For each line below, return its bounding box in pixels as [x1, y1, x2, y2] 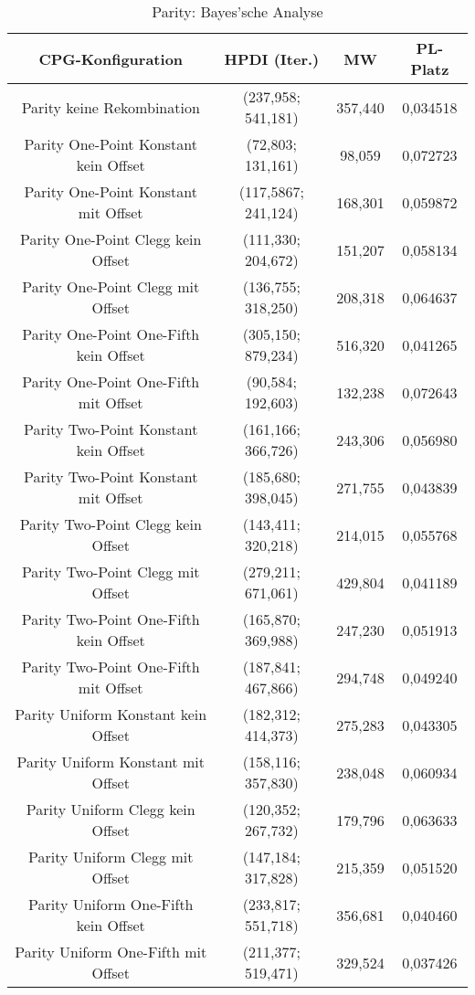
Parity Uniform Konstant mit [16, 751, 205, 772]
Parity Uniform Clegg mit [28, 846, 194, 867]
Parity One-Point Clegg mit [22, 276, 200, 297]
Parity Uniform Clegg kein [26, 799, 195, 820]
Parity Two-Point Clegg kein [19, 513, 202, 535]
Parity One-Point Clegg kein [20, 228, 202, 249]
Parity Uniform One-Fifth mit [15, 941, 207, 962]
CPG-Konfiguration [38, 48, 184, 69]
